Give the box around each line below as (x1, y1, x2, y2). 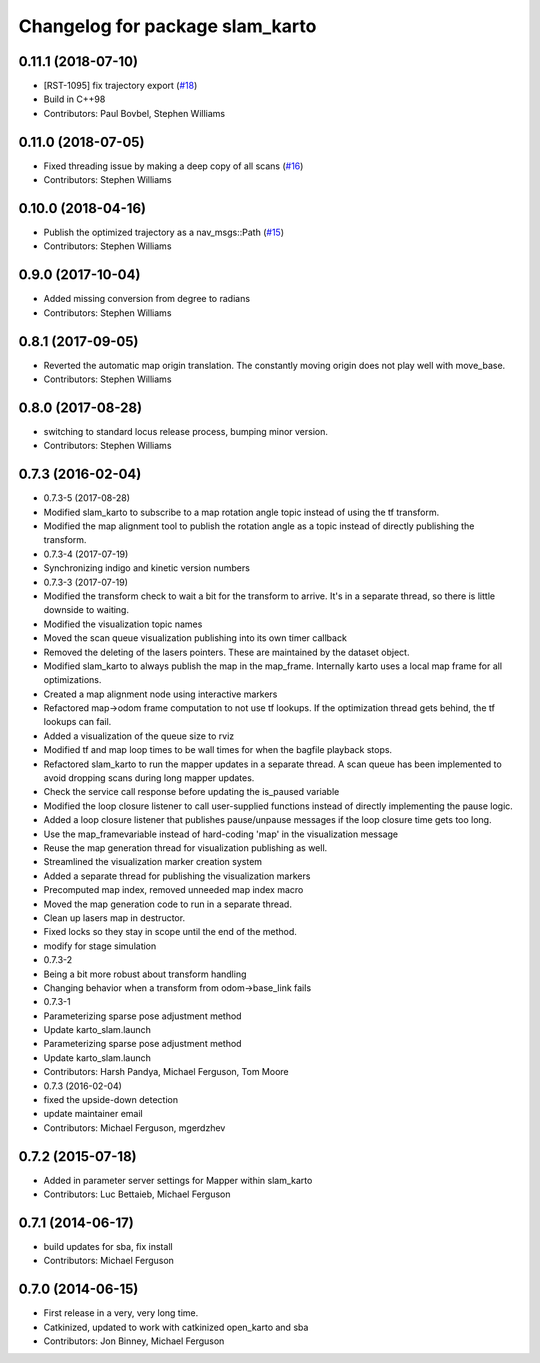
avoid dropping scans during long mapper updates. (43, 772, 255, 784)
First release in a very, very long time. (43, 1307, 199, 1319)
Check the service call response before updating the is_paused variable (43, 786, 340, 798)
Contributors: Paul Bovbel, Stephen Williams (43, 107, 225, 119)
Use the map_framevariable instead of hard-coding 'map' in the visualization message (43, 828, 399, 840)
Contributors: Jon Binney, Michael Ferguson (43, 1335, 225, 1347)
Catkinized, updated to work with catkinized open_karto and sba (43, 1321, 309, 1333)
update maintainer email (43, 1108, 144, 1120)
